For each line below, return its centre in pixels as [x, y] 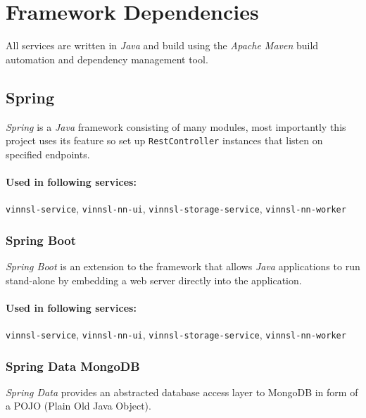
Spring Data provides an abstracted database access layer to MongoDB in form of [182, 392]
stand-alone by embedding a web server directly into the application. [154, 280]
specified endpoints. [48, 154]
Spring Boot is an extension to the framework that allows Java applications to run [183, 266]
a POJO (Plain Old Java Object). [78, 406]
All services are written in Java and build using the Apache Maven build [162, 45]
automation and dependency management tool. [107, 59]
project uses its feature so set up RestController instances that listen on [164, 140]
